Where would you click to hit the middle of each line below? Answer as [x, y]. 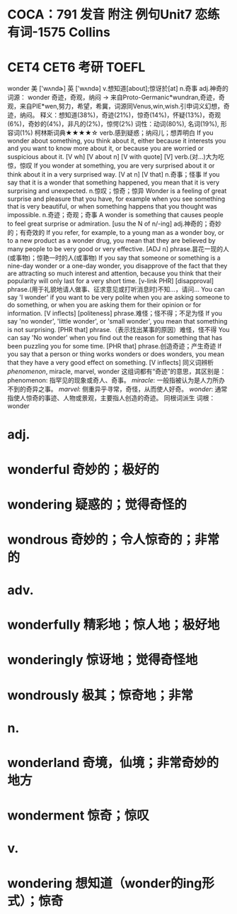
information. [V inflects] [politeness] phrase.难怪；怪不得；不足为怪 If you [115, 314]
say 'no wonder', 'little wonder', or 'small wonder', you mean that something [117, 321]
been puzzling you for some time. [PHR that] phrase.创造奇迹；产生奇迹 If [115, 346]
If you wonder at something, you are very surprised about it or [124, 166]
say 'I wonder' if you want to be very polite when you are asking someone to [118, 297]
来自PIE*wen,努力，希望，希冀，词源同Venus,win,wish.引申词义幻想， [122, 106]
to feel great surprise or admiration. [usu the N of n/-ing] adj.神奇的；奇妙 [114, 224]
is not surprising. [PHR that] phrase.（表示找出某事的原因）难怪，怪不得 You [118, 330]
